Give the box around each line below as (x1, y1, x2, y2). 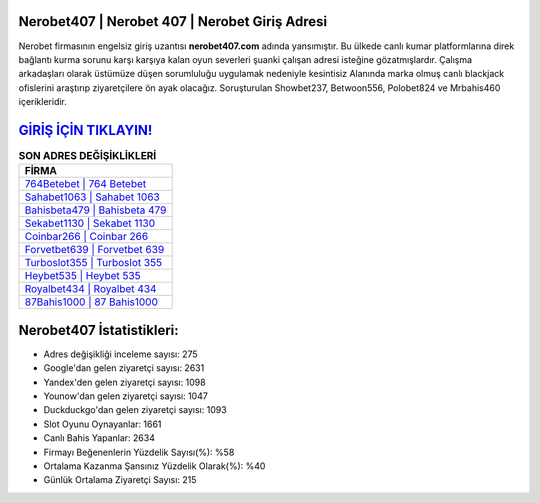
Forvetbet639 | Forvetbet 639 (24, 243, 165, 257)
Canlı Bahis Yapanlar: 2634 (43, 432, 155, 444)
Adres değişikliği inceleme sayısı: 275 (43, 348, 199, 360)
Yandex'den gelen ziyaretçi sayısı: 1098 (43, 376, 206, 388)
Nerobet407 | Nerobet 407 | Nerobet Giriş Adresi (18, 13, 328, 30)
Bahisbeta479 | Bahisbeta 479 (24, 203, 167, 217)
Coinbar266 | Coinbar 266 (24, 230, 149, 244)
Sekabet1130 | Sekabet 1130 (24, 216, 155, 230)
